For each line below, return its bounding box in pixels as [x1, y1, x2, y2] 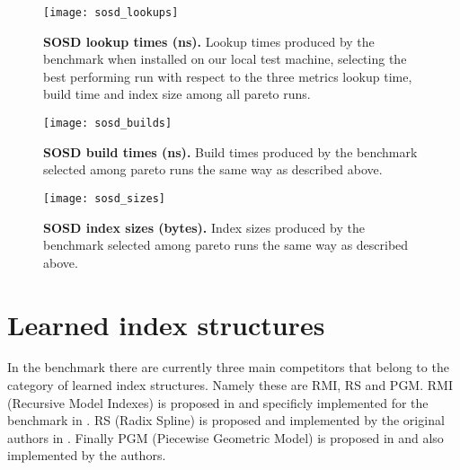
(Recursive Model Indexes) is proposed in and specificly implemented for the [7, 393, 429, 412]
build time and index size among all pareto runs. [43, 84, 311, 103]
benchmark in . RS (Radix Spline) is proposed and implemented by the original [7, 411, 445, 430]
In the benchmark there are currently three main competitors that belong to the [7, 358, 449, 377]
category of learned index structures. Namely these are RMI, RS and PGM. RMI [7, 376, 453, 395]
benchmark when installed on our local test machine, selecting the [43, 49, 407, 68]
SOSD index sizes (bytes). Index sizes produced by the [43, 217, 365, 236]
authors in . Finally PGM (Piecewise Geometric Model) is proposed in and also [7, 428, 444, 447]
